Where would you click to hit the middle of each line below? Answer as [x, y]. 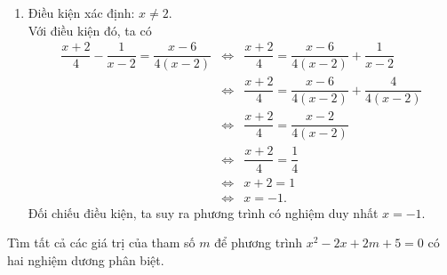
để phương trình [259, 243]
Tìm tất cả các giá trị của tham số [101, 243]
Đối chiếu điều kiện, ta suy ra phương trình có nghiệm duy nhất [203, 212]
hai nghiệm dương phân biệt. [86, 259]
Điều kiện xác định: [81, 12]
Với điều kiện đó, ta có [90, 30]
